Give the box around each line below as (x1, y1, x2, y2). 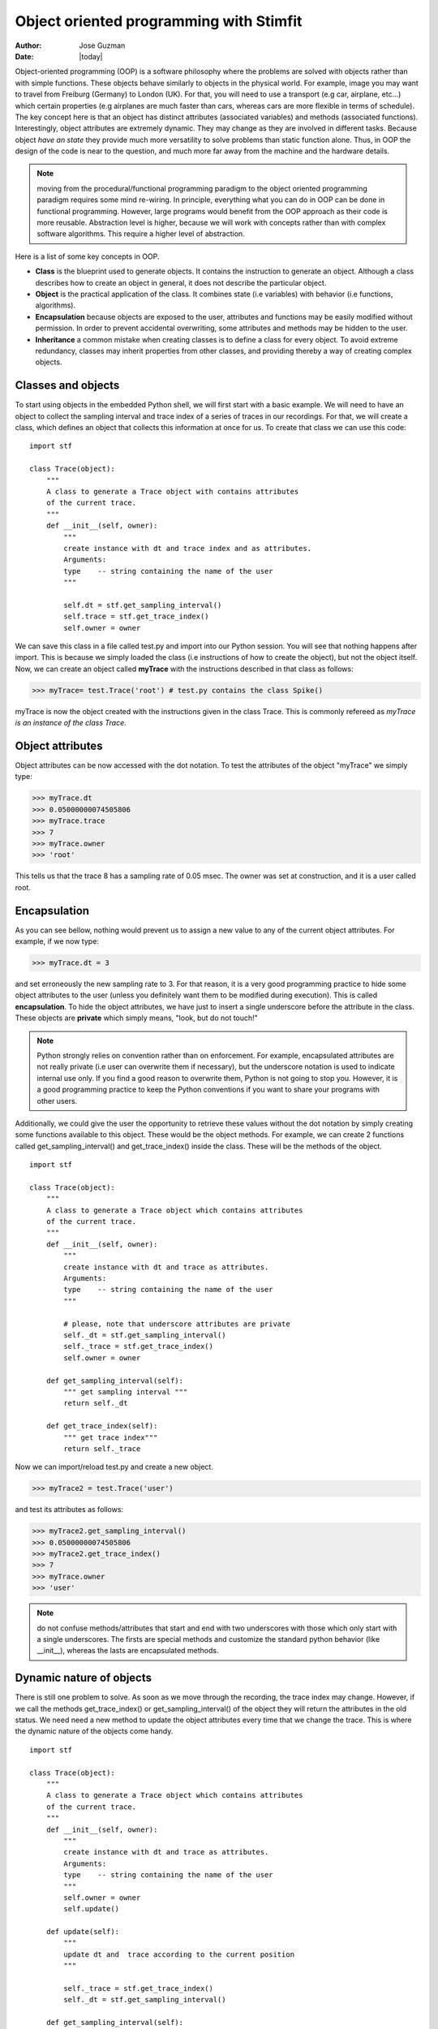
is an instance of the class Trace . (15, 718, 127, 728)
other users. (36, 1096, 78, 1105)
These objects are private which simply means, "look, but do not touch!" (15, 1013, 259, 1023)
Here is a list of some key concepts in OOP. (15, 252, 160, 261)
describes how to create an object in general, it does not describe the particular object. (35, 278, 327, 287)
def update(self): (45, 1928, 120, 1936)
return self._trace (63, 1444, 141, 1453)
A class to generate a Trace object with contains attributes (45, 487, 299, 496)
